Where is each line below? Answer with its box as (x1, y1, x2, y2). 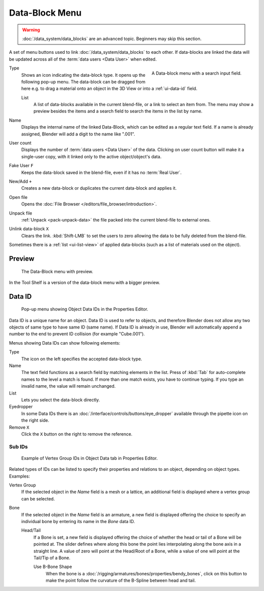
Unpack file (9, 210, 33, 216)
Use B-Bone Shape (33, 564, 72, 569)
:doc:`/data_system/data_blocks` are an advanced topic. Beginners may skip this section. (22, 36, 202, 42)
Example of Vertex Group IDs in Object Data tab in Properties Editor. (21, 455, 158, 461)
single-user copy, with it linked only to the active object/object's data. (21, 153, 162, 159)
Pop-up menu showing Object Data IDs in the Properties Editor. (21, 306, 149, 312)
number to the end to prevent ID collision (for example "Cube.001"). (9, 331, 145, 337)
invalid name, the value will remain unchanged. (21, 383, 116, 389)
